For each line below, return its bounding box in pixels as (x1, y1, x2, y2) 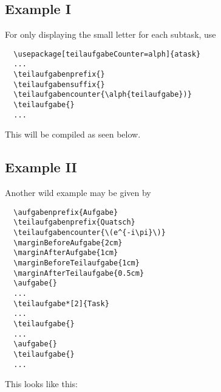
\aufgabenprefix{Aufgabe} (13, 208, 118, 217)
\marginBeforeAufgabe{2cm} (13, 238, 123, 247)
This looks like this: (5, 377, 78, 390)
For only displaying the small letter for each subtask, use (5, 28, 216, 41)
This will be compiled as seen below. (5, 128, 141, 141)
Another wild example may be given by (5, 186, 151, 199)
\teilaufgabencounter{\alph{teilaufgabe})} (13, 90, 192, 99)
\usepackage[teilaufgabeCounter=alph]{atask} (13, 49, 201, 58)
